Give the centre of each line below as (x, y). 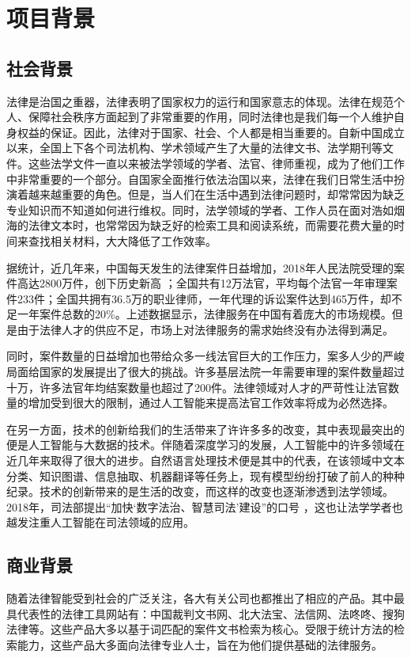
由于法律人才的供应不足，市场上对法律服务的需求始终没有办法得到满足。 (205, 329)
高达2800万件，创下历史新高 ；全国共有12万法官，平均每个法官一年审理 (202, 283)
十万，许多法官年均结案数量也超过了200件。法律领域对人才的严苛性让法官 (197, 387)
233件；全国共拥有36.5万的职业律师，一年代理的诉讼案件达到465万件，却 (204, 298)
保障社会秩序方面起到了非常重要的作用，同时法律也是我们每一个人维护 (211, 117)
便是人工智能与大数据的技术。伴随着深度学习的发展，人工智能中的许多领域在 (205, 445)
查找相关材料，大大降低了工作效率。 (122, 240)
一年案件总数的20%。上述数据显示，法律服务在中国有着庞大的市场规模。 (204, 314)
